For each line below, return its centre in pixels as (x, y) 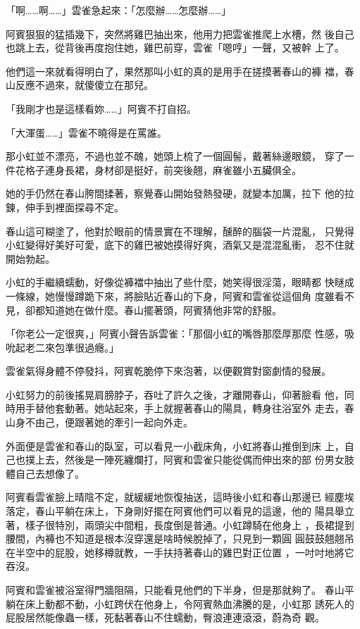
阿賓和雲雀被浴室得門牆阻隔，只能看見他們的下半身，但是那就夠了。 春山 (175, 590)
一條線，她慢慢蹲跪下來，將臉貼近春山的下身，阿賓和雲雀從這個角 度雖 (170, 295)
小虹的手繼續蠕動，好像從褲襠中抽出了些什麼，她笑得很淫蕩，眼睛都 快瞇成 (180, 282)
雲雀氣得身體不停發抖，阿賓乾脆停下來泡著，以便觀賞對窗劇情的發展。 (168, 371)
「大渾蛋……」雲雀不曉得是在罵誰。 (86, 132)
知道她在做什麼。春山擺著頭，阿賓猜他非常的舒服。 (163, 310)
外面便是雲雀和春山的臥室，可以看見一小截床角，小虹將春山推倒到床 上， (175, 446)
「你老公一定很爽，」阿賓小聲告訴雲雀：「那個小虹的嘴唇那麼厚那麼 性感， (175, 334)
